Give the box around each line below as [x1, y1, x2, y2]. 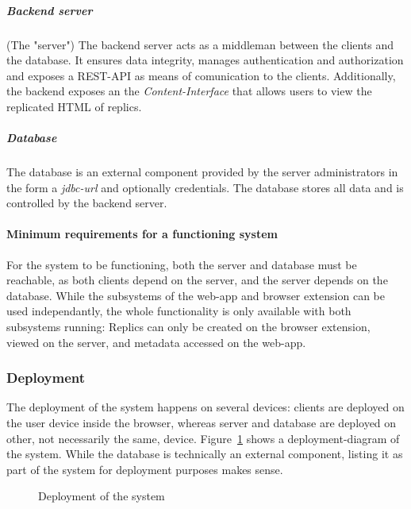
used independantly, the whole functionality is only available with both [6, 303, 351, 319]
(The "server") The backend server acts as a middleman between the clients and [6, 36, 394, 52]
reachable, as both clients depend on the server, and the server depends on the [6, 272, 388, 288]
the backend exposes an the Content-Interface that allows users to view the [6, 83, 372, 99]
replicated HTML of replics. [6, 98, 142, 114]
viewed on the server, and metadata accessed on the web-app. [6, 334, 306, 350]
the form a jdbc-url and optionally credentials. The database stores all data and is [6, 179, 404, 195]
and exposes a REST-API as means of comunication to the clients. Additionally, [6, 67, 396, 83]
